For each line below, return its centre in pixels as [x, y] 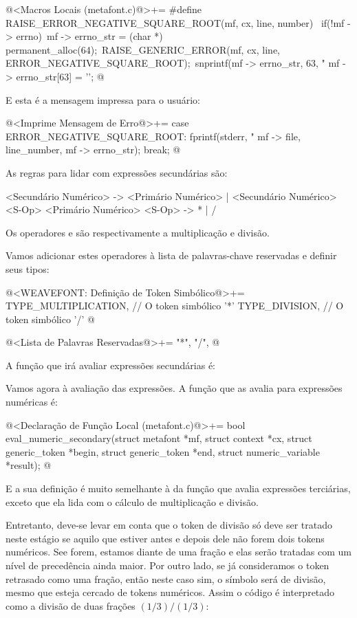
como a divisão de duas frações [71, 605]
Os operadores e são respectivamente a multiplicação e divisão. [138, 232]
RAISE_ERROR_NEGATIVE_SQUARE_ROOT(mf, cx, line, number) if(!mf [175, 22]
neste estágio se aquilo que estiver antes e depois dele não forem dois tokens [165, 538]
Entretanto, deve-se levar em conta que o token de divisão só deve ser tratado [169, 525]
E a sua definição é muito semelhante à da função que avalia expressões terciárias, [178, 488]
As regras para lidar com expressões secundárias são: [117, 172]
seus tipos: [28, 268]
